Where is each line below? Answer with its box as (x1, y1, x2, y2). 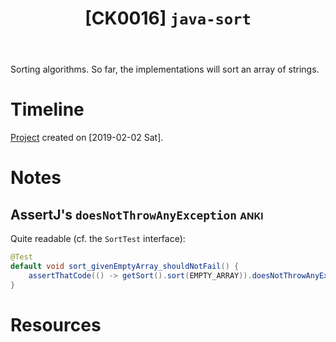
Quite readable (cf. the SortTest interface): (10, 233, 186, 245)
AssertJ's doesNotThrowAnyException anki (10, 206, 264, 223)
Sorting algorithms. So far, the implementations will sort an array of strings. (10, 63, 320, 76)
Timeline (10, 98, 85, 121)
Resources (10, 313, 102, 336)
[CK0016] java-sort (84, 7, 252, 30)
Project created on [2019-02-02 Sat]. (10, 132, 164, 144)
